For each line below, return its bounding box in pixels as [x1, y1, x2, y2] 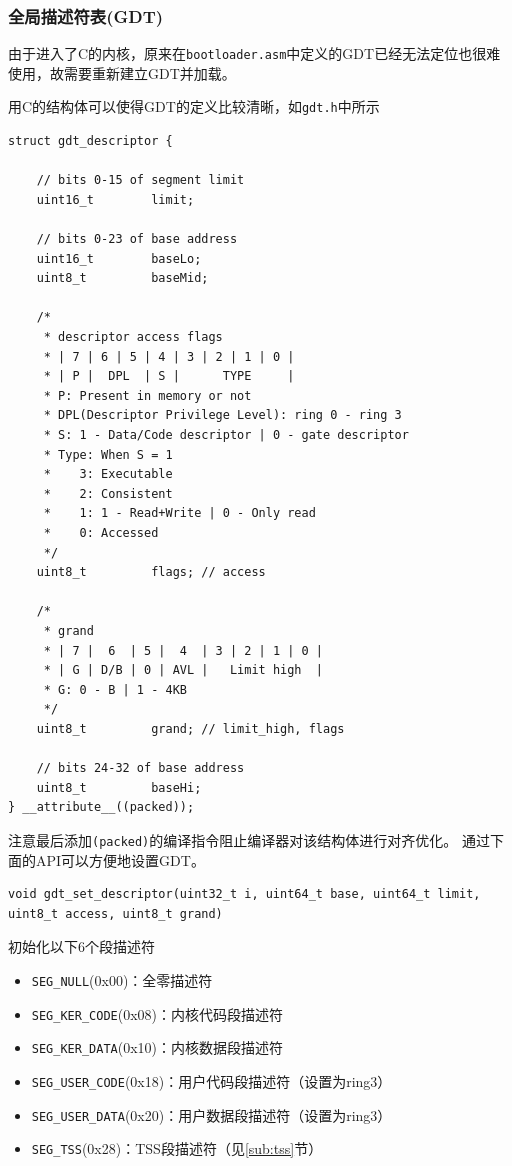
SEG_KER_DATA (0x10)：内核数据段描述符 [31, 1037, 283, 1058]
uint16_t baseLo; [36, 251, 202, 266]
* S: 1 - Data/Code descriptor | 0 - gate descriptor [43, 428, 409, 443]
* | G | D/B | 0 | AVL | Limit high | [43, 663, 323, 678]
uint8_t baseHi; [36, 780, 202, 795]
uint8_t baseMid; [36, 271, 209, 286]
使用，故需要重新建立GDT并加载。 [8, 62, 236, 83]
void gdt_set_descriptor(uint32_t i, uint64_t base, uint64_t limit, [8, 887, 481, 902]
